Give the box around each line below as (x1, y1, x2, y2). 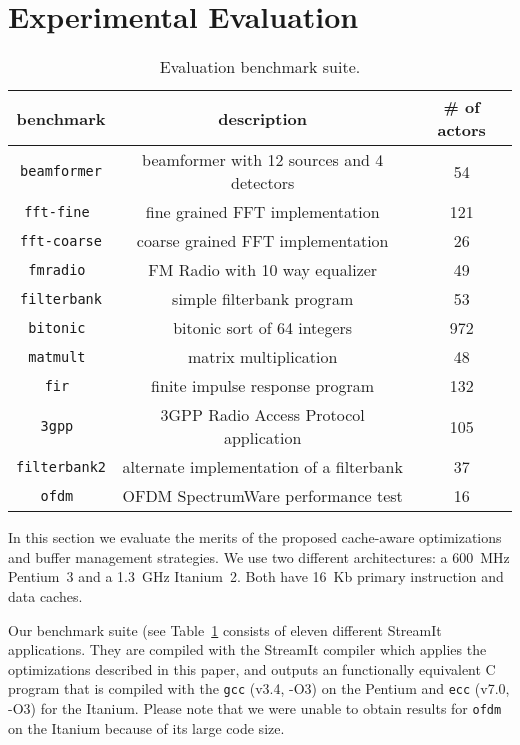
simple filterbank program (172, 287, 354, 311)
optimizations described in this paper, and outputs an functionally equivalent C (8, 658, 496, 679)
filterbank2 (16, 458, 107, 475)
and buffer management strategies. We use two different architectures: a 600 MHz (8, 546, 510, 567)
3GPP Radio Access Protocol (160, 403, 365, 427)
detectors (231, 171, 295, 195)
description (218, 106, 307, 130)
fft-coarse (20, 232, 102, 249)
